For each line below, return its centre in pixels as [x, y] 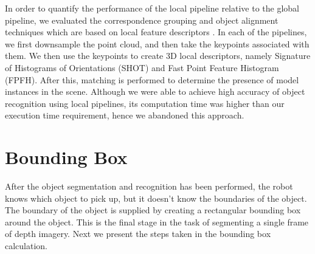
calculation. [26, 246]
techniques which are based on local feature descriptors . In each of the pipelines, [156, 32]
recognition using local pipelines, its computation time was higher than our [145, 103]
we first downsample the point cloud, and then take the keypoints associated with [157, 43]
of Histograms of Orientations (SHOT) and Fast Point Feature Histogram [142, 67]
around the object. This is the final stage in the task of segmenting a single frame [157, 221]
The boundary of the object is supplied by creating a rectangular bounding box [153, 210]
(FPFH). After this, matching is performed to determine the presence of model [152, 79]
